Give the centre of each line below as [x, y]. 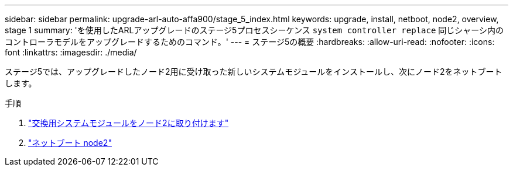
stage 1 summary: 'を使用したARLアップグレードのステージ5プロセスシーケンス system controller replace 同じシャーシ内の [254, 30]
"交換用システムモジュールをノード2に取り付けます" [129, 123]
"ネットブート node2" [70, 143]
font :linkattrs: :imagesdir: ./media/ [71, 52]
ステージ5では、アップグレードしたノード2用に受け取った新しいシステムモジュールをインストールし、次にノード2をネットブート [254, 71]
